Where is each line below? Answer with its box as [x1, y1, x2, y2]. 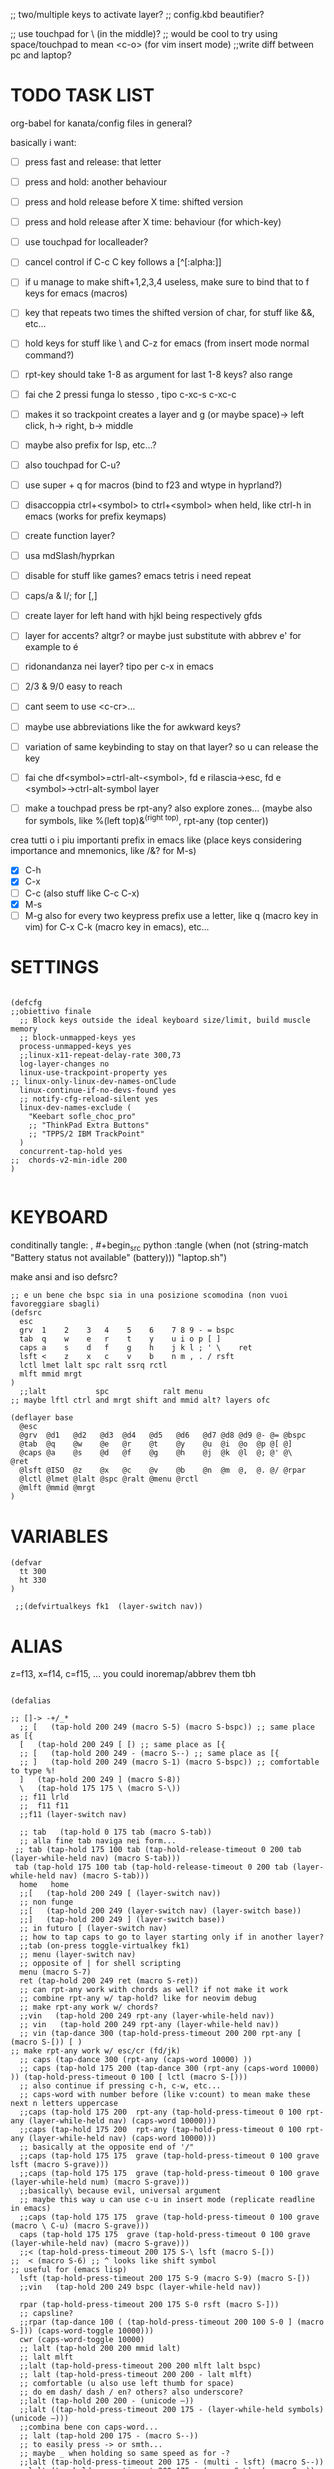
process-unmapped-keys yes [19, 1041, 132, 1051]
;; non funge [19, 1897, 74, 1908]
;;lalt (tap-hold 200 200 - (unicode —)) [19, 2396, 195, 2406]
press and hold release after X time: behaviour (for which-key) [24, 216, 282, 228]
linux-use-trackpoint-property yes [19, 1067, 168, 1078]
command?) [24, 349, 75, 361]
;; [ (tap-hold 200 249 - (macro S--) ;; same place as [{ [19, 1749, 280, 1759]
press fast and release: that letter [24, 155, 162, 168]
